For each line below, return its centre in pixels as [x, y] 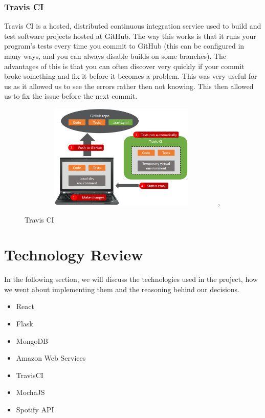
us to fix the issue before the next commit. [71, 96]
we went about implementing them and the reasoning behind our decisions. [122, 289]
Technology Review [74, 255]
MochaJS [30, 392]
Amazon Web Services [51, 358]
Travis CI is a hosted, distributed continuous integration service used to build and [133, 26]
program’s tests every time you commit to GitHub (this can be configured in [124, 46]
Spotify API [35, 409]
